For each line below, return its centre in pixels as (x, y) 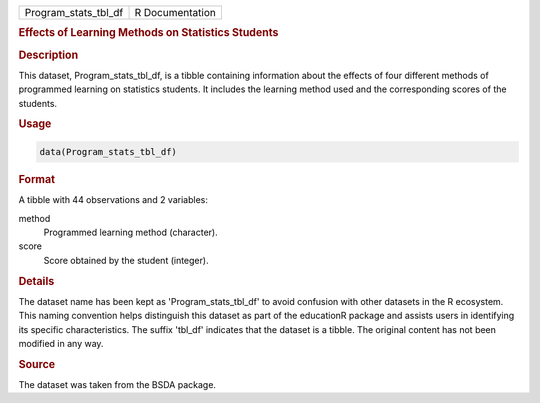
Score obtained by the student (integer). (126, 260)
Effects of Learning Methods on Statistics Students (148, 33)
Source (37, 364)
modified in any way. (61, 343)
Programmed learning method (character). (131, 232)
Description (48, 55)
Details (36, 281)
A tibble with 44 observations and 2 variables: (113, 200)
